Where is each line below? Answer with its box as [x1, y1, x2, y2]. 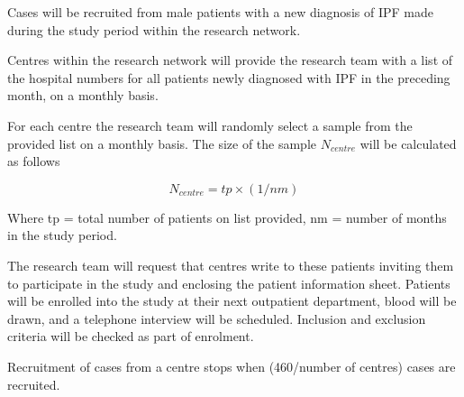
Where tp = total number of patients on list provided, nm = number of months [7, 208, 447, 226]
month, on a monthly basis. [7, 86, 159, 105]
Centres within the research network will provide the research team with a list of [7, 51, 453, 69]
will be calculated [359, 134, 457, 152]
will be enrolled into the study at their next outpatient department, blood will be [7, 291, 457, 310]
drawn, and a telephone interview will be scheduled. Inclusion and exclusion [7, 309, 426, 328]
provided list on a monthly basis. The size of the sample [7, 134, 317, 152]
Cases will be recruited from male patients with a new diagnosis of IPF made [7, 3, 433, 21]
